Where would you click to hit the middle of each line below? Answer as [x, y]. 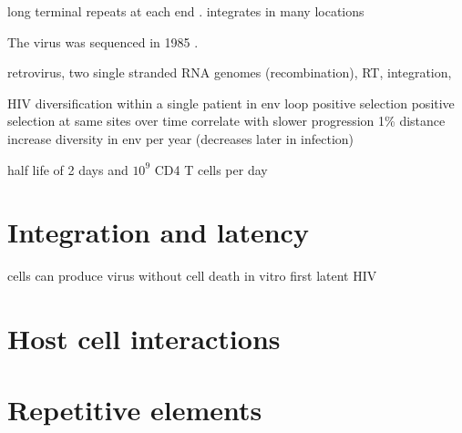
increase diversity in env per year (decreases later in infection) [181, 138]
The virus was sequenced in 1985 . [103, 41]
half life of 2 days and [68, 169]
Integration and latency [158, 232]
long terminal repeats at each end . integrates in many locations [186, 11]
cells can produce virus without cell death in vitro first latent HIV [192, 276]
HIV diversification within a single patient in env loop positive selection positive [231, 103]
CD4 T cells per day [211, 169]
